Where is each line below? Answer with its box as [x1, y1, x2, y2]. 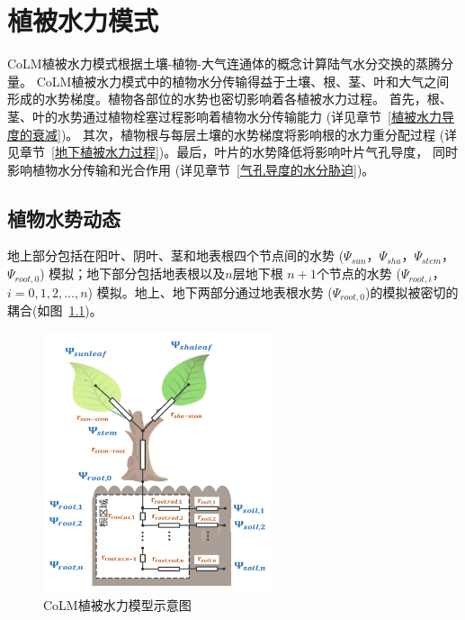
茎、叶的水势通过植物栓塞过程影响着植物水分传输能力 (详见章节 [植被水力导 [7, 106, 455, 125]
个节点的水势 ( [316, 264, 401, 283]
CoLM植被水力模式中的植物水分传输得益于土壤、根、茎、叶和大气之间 [36, 71, 450, 90]
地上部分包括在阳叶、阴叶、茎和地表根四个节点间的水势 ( [7, 246, 344, 265]
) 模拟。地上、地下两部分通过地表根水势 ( [87, 282, 333, 301]
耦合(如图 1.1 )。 [7, 300, 103, 319]
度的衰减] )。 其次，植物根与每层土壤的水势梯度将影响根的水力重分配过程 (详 [7, 124, 458, 143]
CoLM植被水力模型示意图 [43, 596, 192, 615]
